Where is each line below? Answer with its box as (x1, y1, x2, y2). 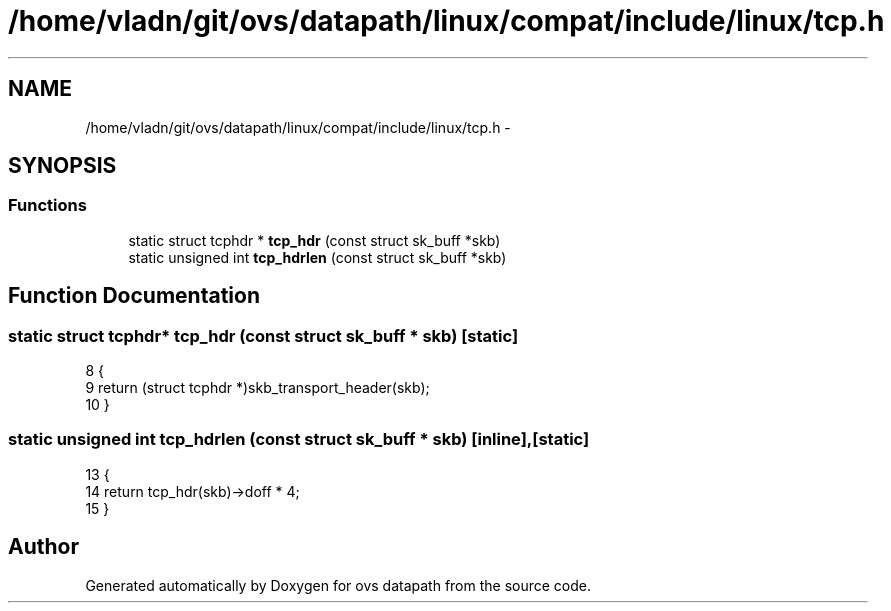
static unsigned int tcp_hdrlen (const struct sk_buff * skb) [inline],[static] (8, 429, 590, 450)
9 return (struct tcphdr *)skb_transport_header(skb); (85, 379, 430, 397)
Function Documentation (8, 283, 260, 309)
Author (8, 534, 79, 560)
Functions (8, 195, 87, 216)
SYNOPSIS (8, 153, 117, 179)
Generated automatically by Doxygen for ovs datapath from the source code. (85, 576, 592, 594)
